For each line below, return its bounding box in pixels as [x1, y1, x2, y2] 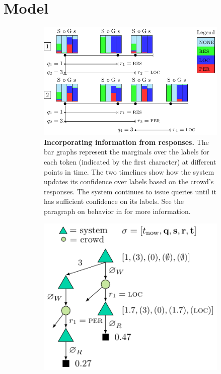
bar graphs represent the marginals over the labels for [44, 146, 209, 157]
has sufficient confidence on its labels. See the [44, 196, 184, 206]
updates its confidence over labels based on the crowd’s [44, 176, 214, 187]
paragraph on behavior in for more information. [44, 206, 191, 217]
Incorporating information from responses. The [44, 136, 209, 147]
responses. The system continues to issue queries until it [44, 186, 216, 196]
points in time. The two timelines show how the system [44, 166, 214, 177]
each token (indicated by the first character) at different [44, 156, 216, 167]
